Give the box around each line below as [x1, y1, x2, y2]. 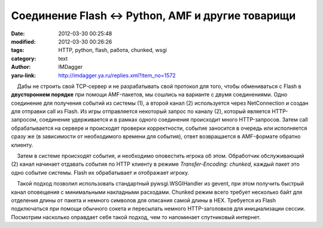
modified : [11, 38, 36, 45]
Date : [11, 30, 25, 37]
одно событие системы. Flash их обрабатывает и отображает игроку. [11, 169, 190, 176]
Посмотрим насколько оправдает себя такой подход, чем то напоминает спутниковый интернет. [11, 213, 261, 221]
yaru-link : [11, 72, 36, 79]
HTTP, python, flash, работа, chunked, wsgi [58, 47, 167, 54]
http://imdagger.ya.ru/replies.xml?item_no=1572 [58, 72, 176, 79]
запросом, [11, 116, 38, 123]
